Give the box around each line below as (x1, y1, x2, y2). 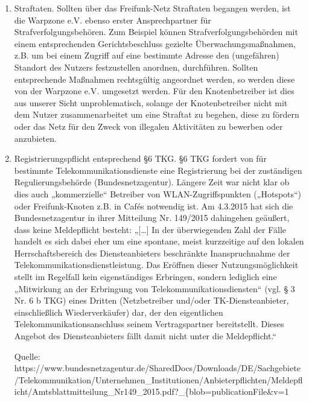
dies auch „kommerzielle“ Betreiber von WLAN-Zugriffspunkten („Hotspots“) (14, 187, 302, 200)
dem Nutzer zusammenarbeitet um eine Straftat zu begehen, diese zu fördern (14, 108, 299, 121)
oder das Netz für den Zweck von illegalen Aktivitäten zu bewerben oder (14, 120, 283, 132)
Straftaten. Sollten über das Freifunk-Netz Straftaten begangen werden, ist (14, 2, 291, 14)
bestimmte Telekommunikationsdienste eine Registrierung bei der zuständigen (14, 164, 302, 176)
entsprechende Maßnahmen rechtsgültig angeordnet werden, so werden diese (14, 72, 295, 85)
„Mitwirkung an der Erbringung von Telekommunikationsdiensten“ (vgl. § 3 (14, 282, 295, 295)
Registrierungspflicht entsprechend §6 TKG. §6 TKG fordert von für (14, 152, 267, 165)
